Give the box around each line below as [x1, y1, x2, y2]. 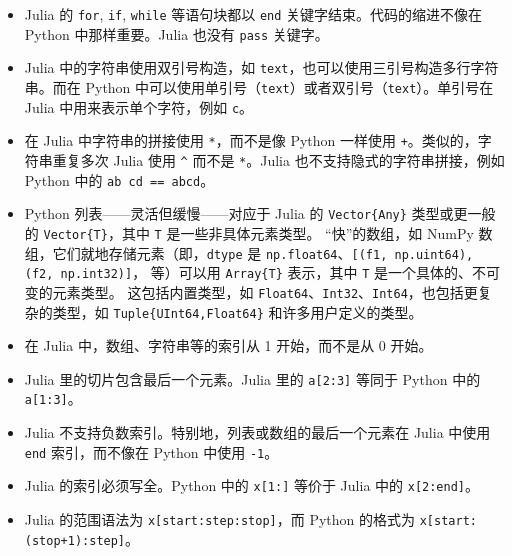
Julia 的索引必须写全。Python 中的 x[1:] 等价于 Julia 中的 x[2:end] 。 [24, 475, 479, 496]
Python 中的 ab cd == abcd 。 [24, 169, 215, 190]
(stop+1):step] [24, 533, 126, 548]
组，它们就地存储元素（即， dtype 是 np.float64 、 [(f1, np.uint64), [24, 242, 474, 263]
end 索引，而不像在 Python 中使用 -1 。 [24, 441, 279, 462]
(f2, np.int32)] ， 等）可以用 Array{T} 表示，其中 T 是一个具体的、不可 [24, 262, 500, 283]
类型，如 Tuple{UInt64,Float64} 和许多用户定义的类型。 [52, 301, 423, 322]
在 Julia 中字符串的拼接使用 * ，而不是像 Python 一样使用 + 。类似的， [24, 130, 478, 151]
